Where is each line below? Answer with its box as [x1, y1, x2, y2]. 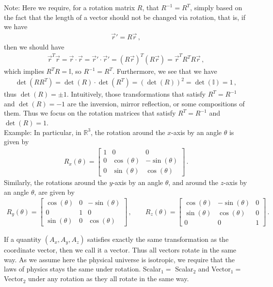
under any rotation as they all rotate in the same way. [28, 273, 189, 284]
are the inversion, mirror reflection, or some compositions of [67, 98, 245, 108]
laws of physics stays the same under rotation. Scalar [4, 264, 161, 274]
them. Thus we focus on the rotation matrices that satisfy [4, 108, 176, 118]
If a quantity [4, 234, 42, 244]
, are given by [34, 186, 75, 197]
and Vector [198, 264, 231, 274]
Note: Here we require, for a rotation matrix [4, 2, 135, 12]
